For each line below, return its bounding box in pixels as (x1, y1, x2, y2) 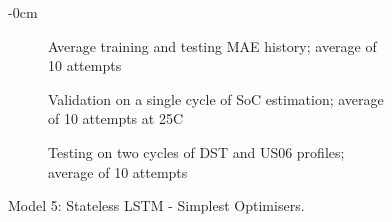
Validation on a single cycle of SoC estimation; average (48, 88, 384, 109)
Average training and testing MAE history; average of (48, 35, 377, 56)
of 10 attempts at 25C (48, 108, 184, 129)
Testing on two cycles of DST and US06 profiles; (48, 141, 345, 162)
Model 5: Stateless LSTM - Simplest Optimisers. (8, 195, 305, 216)
